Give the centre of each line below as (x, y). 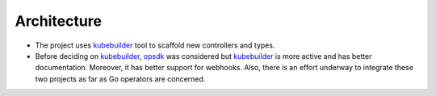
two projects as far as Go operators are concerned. (120, 79)
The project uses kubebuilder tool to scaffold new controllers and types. (155, 45)
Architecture (59, 21)
